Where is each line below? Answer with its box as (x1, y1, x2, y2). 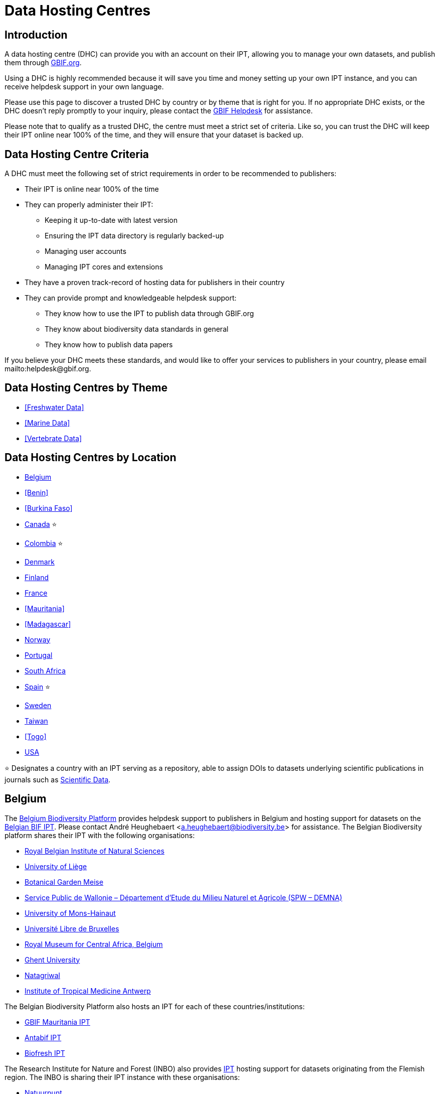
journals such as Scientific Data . (5, 775, 111, 784)
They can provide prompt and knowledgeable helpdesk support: (25, 294, 237, 303)
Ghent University (25, 955, 80, 964)
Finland (25, 573, 49, 582)
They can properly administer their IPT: (25, 200, 153, 209)
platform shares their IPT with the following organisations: (5, 831, 195, 840)
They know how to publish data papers (45, 340, 173, 349)
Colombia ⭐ (25, 538, 63, 548)
